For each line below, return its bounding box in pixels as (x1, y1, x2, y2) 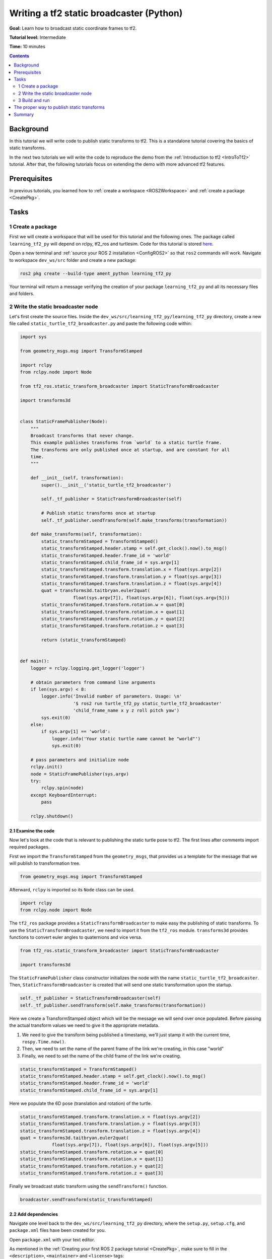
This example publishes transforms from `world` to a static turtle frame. (30, 440, 222, 446)
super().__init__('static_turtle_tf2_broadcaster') (41, 482, 172, 488)
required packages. (9, 844, 50, 850)
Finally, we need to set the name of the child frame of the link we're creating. (22, 1053, 181, 1059)
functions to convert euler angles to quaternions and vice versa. (9, 934, 143, 940)
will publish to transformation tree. (9, 860, 81, 866)
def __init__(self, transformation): (30, 475, 124, 481)
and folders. (9, 290, 35, 297)
